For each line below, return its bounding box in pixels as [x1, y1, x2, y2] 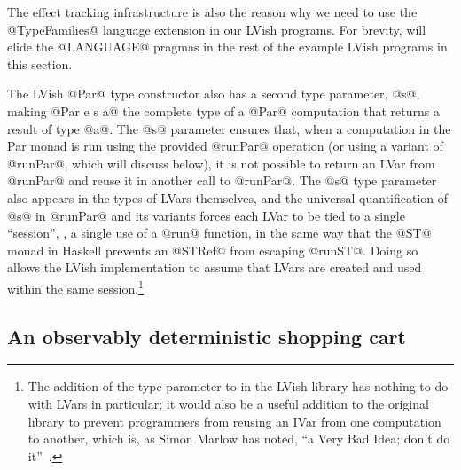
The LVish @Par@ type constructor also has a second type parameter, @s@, [7, 84, 420, 103]
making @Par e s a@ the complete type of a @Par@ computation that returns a [7, 101, 440, 120]
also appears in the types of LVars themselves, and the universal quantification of [7, 188, 449, 207]
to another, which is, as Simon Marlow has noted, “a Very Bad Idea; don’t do [27, 429, 450, 448]
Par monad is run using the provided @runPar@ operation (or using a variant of [7, 137, 443, 155]
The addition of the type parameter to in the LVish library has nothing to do [27, 377, 449, 396]
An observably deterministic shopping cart [7, 322, 406, 349]
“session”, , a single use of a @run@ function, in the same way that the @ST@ [7, 223, 432, 242]
